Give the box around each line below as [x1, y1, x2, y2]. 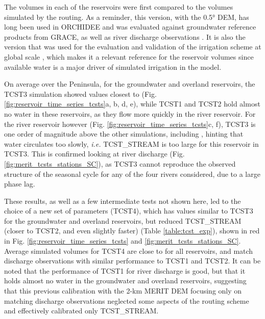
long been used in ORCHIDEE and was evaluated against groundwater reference [4, 21, 256, 32]
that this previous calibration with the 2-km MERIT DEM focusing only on [4, 285, 242, 296]
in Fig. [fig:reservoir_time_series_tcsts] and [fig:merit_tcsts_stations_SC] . [4, 235, 241, 246]
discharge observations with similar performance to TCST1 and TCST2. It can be [4, 255, 261, 266]
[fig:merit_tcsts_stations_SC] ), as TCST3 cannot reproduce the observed [4, 158, 236, 169]
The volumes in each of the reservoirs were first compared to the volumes [4, 2, 233, 12]
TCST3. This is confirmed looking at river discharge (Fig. [4, 148, 185, 159]
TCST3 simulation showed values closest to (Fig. [4, 88, 157, 99]
